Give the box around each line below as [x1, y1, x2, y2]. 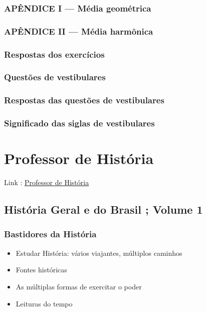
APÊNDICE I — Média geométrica [4, 2, 151, 14]
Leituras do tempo [16, 298, 73, 308]
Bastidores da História [4, 228, 97, 240]
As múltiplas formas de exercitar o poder [16, 281, 142, 291]
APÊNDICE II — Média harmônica [4, 25, 153, 37]
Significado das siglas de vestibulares [4, 117, 155, 129]
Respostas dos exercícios [4, 48, 105, 60]
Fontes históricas [16, 264, 67, 275]
